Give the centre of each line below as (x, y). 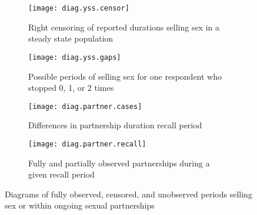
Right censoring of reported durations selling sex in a (124, 27)
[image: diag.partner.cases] (85, 106)
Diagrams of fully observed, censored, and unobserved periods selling (128, 194)
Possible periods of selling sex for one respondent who (125, 76)
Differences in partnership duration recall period (115, 125)
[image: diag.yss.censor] (79, 8)
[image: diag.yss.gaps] (75, 57)
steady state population (71, 38)
